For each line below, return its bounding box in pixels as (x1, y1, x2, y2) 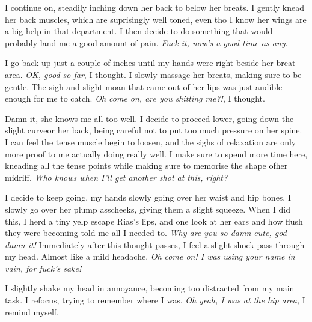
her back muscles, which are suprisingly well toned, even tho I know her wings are (5, 13, 307, 25)
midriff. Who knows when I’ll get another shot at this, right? (5, 171, 228, 183)
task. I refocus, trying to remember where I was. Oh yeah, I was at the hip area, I (5, 294, 305, 306)
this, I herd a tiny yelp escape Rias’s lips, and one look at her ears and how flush (5, 214, 303, 227)
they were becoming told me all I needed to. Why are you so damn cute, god (5, 226, 287, 239)
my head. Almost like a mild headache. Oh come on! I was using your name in (5, 250, 295, 263)
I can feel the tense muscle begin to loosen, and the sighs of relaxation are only (5, 135, 296, 148)
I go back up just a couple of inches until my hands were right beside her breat (5, 56, 296, 69)
